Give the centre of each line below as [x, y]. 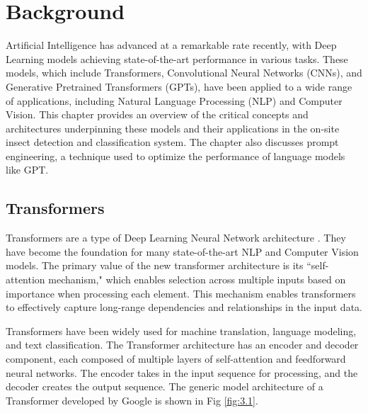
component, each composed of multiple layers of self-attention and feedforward [176, 359]
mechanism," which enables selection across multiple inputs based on [197, 279]
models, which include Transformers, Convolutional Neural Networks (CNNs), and [184, 73]
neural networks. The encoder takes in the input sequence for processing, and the [182, 372]
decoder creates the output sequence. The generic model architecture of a [165, 386]
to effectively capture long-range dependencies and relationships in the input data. [184, 307]
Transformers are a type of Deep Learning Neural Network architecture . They [176, 238]
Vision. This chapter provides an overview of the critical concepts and [157, 114]
